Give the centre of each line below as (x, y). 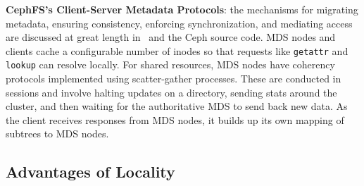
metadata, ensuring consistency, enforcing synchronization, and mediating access (179, 23)
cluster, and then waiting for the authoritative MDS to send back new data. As (177, 106)
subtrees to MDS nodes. (57, 134)
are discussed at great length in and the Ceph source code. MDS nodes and (171, 37)
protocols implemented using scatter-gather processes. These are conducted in (174, 79)
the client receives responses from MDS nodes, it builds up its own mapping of (175, 119)
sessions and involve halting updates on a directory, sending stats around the (171, 92)
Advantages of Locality (90, 172)
